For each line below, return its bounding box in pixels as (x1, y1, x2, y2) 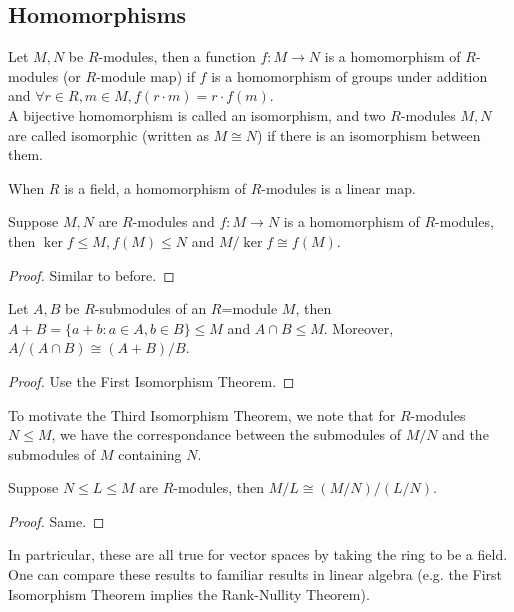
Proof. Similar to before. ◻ (8, 264, 175, 285)
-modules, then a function (98, 46, 256, 67)
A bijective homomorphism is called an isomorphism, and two (8, 104, 386, 125)
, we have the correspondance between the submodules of (51, 424, 401, 445)
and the (442, 424, 489, 445)
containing (118, 443, 182, 464)
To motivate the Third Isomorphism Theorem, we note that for (8, 404, 396, 425)
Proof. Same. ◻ (8, 510, 105, 531)
